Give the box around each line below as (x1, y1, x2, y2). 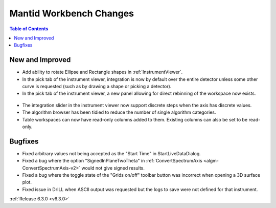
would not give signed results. (81, 164, 145, 171)
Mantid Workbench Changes (9, 8, 134, 19)
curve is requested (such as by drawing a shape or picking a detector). (22, 84, 172, 90)
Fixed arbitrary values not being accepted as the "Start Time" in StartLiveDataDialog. (22, 150, 201, 156)
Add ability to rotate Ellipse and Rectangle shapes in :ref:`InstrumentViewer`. (22, 69, 183, 75)
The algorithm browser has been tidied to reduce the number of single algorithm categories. (22, 109, 216, 115)
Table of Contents (9, 26, 49, 32)
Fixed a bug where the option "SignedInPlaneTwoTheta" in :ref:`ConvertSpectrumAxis (22, 158, 202, 164)
